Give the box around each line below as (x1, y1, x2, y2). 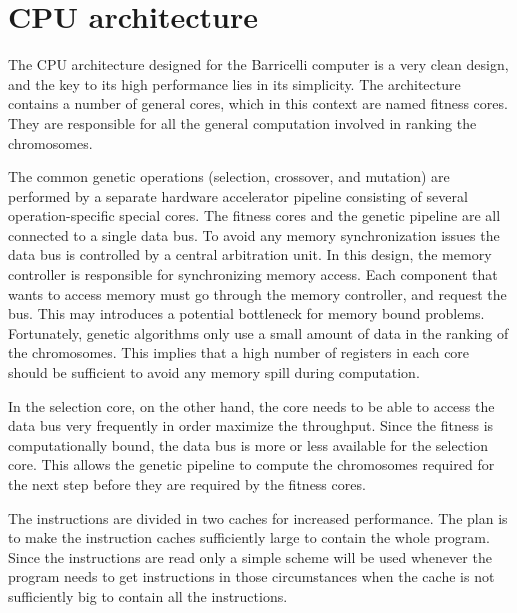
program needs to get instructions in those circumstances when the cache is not (8, 566, 495, 587)
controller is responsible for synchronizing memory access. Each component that (8, 264, 498, 285)
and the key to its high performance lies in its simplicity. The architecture (8, 73, 461, 94)
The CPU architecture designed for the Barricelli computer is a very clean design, (8, 54, 509, 75)
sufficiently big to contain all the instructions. (8, 585, 288, 606)
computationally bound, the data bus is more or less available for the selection (8, 434, 489, 455)
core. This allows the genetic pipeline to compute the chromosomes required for (8, 454, 495, 475)
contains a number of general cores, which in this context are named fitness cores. (8, 93, 508, 114)
